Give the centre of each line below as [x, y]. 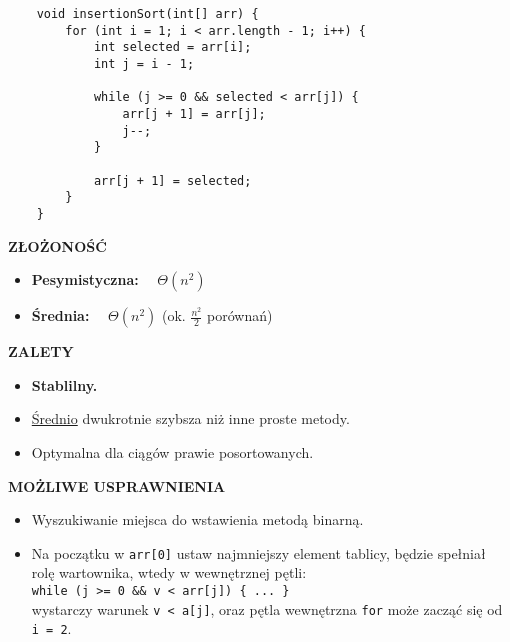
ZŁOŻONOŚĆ [57, 245]
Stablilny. [64, 384]
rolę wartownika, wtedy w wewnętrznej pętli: [169, 572]
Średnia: [60, 315]
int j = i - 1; [144, 63]
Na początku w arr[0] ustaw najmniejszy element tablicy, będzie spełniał [258, 552]
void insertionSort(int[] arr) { [147, 14]
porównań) [240, 315]
